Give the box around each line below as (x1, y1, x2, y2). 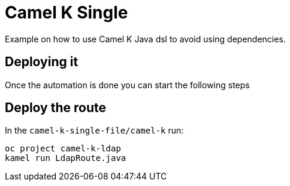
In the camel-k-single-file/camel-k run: (5, 125, 184, 136)
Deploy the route (5, 100, 107, 116)
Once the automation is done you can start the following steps (5, 79, 250, 90)
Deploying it (5, 54, 78, 70)
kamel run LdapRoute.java (5, 153, 126, 163)
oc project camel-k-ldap (5, 144, 121, 154)
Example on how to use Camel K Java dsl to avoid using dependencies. (5, 33, 286, 44)
